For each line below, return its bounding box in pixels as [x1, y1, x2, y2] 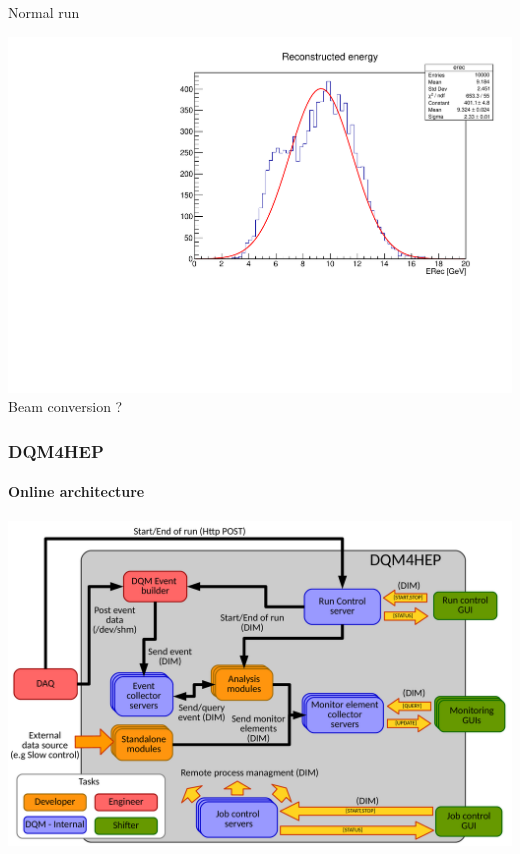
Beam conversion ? [8, 396, 123, 417]
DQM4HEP [8, 438, 104, 463]
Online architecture [8, 481, 145, 502]
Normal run [8, 2, 80, 22]
